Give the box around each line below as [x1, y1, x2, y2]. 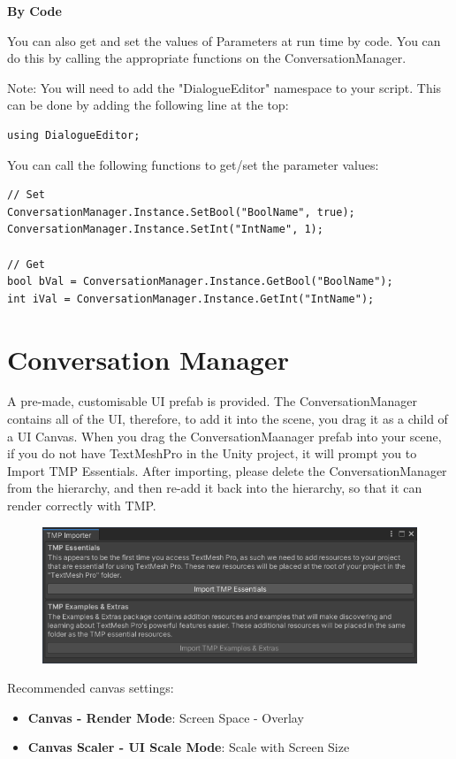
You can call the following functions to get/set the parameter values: [7, 155, 379, 173]
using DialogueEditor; [7, 128, 141, 142]
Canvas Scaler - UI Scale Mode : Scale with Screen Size [27, 738, 350, 756]
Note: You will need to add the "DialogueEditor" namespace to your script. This [7, 78, 442, 96]
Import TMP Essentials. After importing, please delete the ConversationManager [7, 461, 447, 479]
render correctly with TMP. [7, 496, 156, 514]
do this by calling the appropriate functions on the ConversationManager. [7, 49, 407, 67]
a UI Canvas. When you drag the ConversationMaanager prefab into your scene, [7, 426, 442, 445]
